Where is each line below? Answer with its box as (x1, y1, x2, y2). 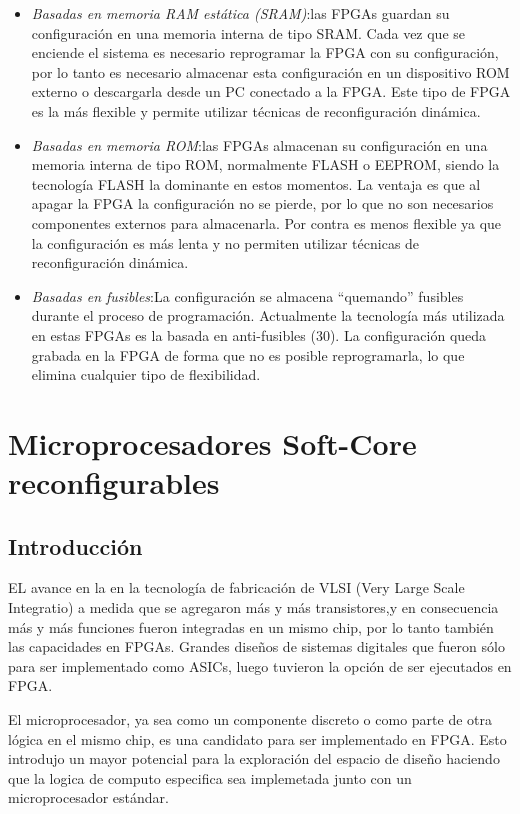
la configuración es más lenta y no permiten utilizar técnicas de (31, 232, 420, 253)
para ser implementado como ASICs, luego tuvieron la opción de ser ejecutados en (8, 655, 512, 676)
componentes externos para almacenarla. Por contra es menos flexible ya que (31, 212, 502, 233)
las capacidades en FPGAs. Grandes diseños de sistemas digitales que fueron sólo (8, 636, 505, 657)
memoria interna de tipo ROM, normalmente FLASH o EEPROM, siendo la (31, 154, 500, 175)
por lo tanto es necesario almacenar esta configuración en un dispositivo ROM (31, 61, 510, 82)
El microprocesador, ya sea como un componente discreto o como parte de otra (8, 709, 492, 730)
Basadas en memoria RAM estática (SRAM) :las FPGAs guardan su (31, 3, 450, 23)
